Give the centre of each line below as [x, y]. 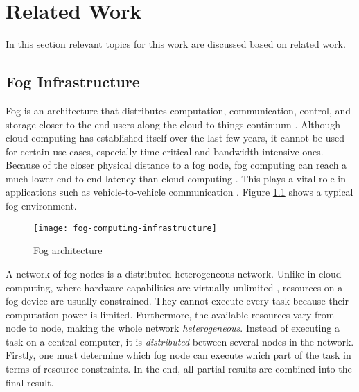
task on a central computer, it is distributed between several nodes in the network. [180, 341]
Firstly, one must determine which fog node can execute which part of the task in [178, 355]
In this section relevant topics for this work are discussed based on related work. [176, 44]
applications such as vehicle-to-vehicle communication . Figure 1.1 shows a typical [179, 192]
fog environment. [41, 206]
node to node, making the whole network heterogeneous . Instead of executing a [173, 328]
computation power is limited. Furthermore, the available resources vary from [170, 314]
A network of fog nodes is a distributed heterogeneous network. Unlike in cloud [174, 273]
